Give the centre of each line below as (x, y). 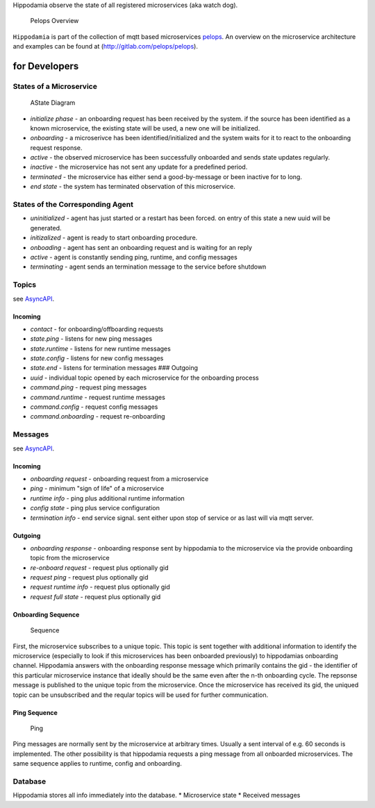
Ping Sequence (35, 712)
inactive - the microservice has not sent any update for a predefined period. (139, 167)
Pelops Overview (55, 21)
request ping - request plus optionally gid (89, 578)
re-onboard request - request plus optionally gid (100, 567)
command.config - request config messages (94, 407)
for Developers (46, 66)
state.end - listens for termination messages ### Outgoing (114, 368)
